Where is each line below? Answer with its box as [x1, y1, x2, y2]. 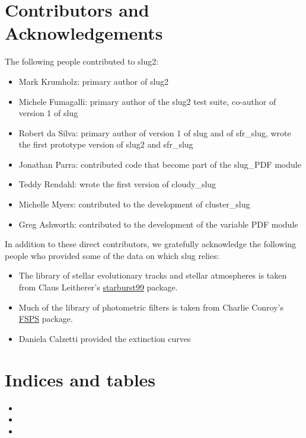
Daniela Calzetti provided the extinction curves [18, 332, 191, 344]
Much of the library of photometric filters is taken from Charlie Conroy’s [18, 300, 283, 313]
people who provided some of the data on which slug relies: [5, 249, 219, 261]
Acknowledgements [5, 21, 163, 45]
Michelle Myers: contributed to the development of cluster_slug [18, 198, 250, 210]
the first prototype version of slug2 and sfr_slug [18, 138, 193, 151]
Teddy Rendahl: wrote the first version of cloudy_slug [18, 178, 216, 190]
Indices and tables [5, 367, 156, 391]
